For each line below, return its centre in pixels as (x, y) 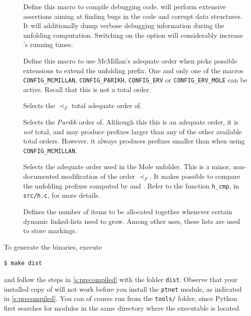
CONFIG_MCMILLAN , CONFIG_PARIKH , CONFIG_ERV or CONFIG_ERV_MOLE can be (135, 80)
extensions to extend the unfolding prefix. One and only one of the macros (133, 70)
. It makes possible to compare (195, 176)
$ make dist (23, 263)
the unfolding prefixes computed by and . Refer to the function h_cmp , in (131, 185)
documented (41, 176)
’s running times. (48, 44)
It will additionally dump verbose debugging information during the (124, 25)
